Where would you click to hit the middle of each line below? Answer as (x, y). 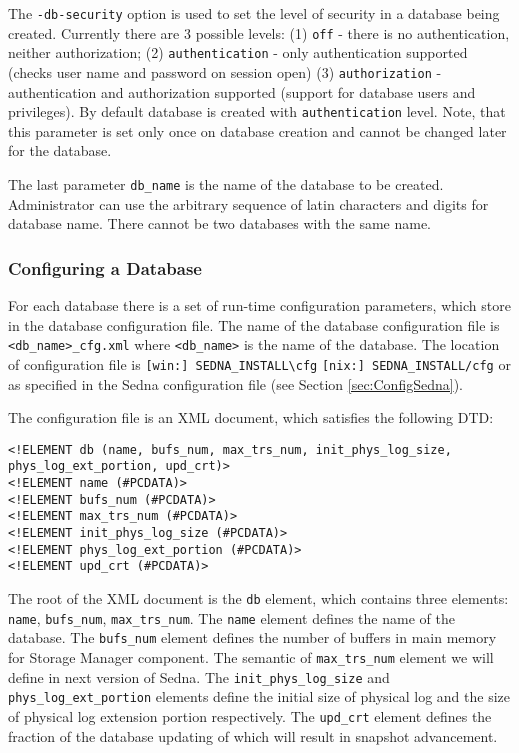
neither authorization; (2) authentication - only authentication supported (238, 52)
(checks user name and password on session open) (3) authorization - (225, 71)
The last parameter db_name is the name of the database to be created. (226, 184)
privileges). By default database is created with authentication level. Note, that (257, 111)
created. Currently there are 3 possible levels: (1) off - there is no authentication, (259, 32)
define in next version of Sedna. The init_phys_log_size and (199, 676)
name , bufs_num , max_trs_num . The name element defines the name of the (231, 617)
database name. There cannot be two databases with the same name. (220, 223)
